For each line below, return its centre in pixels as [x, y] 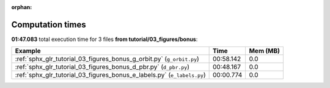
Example [28, 51]
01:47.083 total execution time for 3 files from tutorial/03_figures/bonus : [105, 39]
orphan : [22, 7]
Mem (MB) [265, 51]
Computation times [49, 24]
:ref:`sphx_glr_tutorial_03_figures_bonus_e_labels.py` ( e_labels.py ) [110, 75]
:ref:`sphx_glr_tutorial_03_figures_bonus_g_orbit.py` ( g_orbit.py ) [107, 59]
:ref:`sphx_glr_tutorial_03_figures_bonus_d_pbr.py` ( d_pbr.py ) [102, 67]
